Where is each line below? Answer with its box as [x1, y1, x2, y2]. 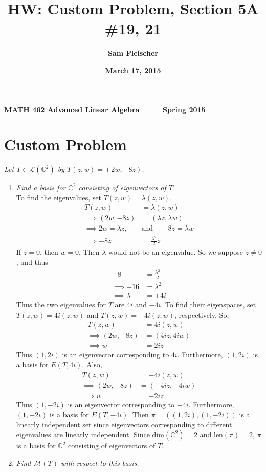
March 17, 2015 [105, 65, 161, 75]
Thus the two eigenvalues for [16, 299, 106, 310]
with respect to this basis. [61, 458, 139, 468]
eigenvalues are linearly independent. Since [16, 429, 150, 440]
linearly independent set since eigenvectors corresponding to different [16, 419, 232, 429]
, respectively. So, [174, 309, 229, 320]
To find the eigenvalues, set [16, 192, 101, 202]
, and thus [16, 257, 48, 268]
